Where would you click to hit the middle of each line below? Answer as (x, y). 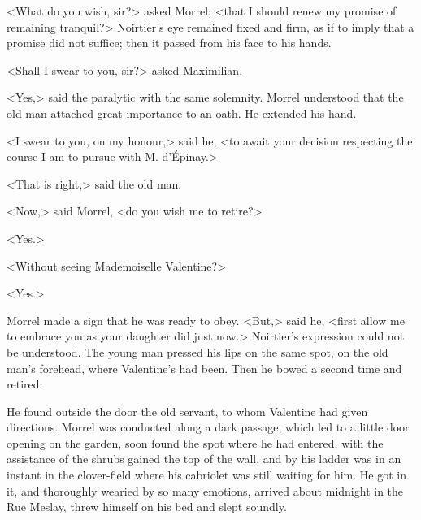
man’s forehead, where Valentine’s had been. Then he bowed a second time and (204, 368)
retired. (25, 384)
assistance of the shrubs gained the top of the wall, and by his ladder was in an (204, 459)
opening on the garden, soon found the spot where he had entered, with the (195, 442)
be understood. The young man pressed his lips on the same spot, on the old (197, 351)
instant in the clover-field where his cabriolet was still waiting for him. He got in (207, 475)
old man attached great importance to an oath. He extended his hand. (182, 113)
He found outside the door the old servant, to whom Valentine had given (187, 411)
